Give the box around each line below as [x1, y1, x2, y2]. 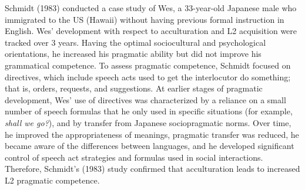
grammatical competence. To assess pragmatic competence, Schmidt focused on [5, 59, 291, 71]
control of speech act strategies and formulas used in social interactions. [5, 151, 263, 163]
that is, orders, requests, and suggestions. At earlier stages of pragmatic [5, 82, 263, 94]
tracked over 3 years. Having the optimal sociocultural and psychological [5, 36, 266, 48]
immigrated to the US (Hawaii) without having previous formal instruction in [5, 13, 284, 25]
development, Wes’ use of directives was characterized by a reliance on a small [5, 93, 286, 106]
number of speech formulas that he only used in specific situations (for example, [5, 105, 293, 117]
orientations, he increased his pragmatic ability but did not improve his [5, 48, 262, 60]
